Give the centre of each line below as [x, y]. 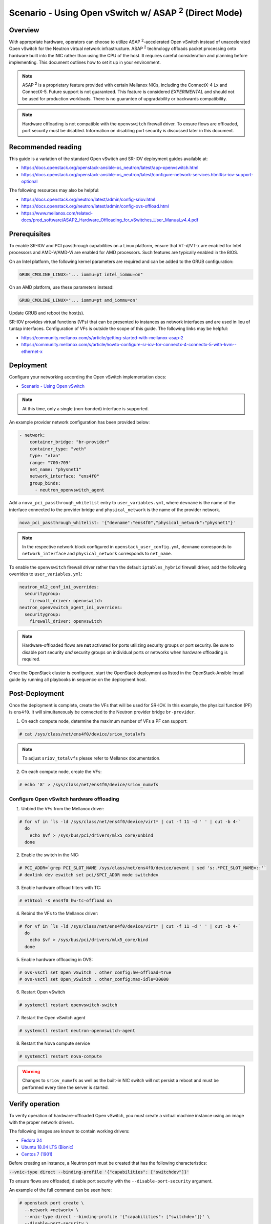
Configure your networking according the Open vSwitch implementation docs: [88, 377]
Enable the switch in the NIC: [50, 855]
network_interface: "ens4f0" [64, 476]
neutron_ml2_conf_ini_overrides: [59, 587]
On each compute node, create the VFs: [62, 772]
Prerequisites [30, 234]
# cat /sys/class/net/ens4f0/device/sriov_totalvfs [83, 734]
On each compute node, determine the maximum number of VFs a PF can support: [104, 721]
